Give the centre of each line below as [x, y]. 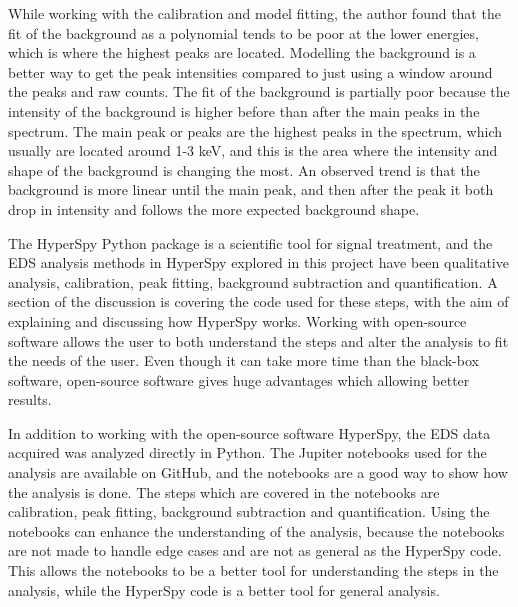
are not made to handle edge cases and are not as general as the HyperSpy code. [255, 550]
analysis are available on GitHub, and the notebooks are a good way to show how [258, 472]
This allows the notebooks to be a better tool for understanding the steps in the [253, 570]
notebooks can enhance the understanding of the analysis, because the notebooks [256, 530]
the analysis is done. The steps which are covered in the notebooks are [224, 491]
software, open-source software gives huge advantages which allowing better [239, 379]
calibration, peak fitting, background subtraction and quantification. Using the [249, 511]
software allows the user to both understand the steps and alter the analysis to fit [258, 340]
